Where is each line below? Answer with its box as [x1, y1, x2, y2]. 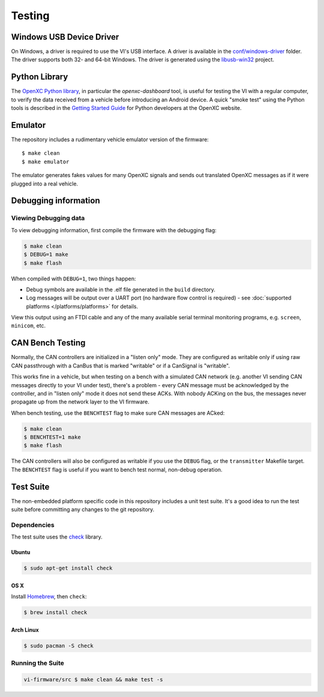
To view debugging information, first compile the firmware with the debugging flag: [11, 226, 217, 234]
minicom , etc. [11, 322, 46, 330]
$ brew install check [23, 609, 88, 616]
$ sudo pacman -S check [23, 642, 94, 649]
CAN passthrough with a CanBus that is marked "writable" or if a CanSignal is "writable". [11, 362, 230, 369]
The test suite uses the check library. [11, 533, 103, 540]
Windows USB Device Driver [11, 32, 119, 42]
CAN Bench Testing [11, 338, 86, 348]
